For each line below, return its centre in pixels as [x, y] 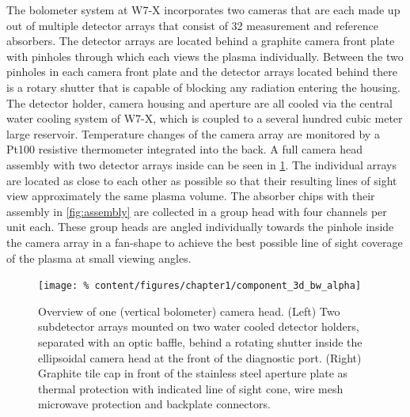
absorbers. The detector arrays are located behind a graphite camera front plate [201, 41]
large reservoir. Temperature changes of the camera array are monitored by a [193, 133]
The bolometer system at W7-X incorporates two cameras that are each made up [203, 9]
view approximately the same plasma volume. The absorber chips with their [191, 196]
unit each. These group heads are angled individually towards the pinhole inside [200, 227]
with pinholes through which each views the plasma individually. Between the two [205, 56]
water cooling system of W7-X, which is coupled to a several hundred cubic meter [205, 118]
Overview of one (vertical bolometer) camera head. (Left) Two [189, 311]
